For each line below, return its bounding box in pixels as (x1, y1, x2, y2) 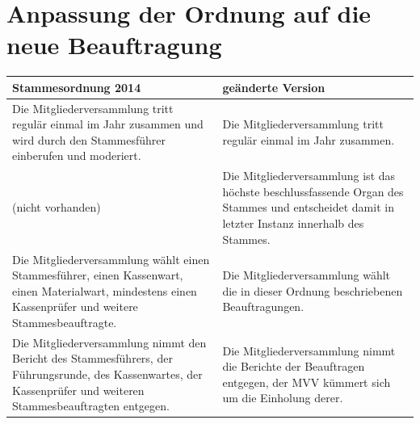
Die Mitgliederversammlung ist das (222, 167, 396, 184)
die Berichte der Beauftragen (222, 358, 365, 375)
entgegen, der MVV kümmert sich (222, 373, 391, 390)
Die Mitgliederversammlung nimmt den (12, 334, 207, 351)
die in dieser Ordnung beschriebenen (222, 282, 403, 299)
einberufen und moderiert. (12, 147, 141, 164)
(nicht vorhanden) (12, 199, 101, 216)
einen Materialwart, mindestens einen (12, 282, 197, 299)
